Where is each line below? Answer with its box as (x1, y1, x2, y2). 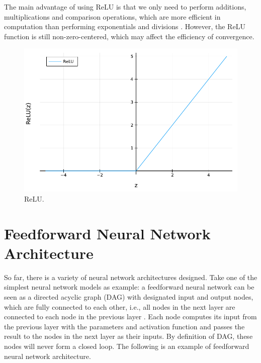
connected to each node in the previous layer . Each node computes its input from (4, 311, 257, 322)
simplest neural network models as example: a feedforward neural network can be (4, 282, 254, 292)
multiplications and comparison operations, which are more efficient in (4, 11, 221, 22)
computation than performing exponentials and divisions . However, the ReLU (4, 21, 245, 32)
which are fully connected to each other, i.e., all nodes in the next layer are (4, 301, 235, 312)
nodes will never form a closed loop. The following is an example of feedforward (4, 341, 249, 351)
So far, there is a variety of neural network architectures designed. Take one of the (4, 271, 257, 282)
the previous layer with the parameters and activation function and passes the (4, 321, 245, 331)
